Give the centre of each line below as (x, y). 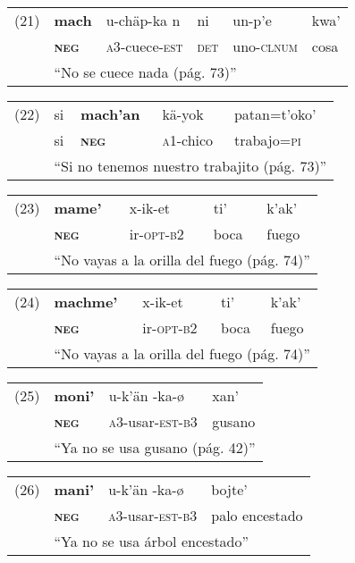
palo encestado (257, 515)
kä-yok (183, 114)
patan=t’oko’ (275, 114)
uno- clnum (265, 46)
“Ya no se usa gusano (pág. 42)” (155, 447)
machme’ (86, 302)
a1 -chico (188, 140)
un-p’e (252, 20)
